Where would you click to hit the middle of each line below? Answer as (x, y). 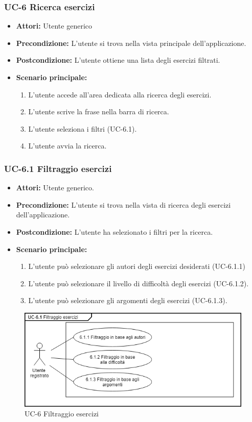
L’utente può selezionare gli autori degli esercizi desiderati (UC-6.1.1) (137, 266)
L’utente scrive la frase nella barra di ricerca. (99, 111)
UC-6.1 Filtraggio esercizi (58, 168)
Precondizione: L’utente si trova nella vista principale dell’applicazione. (131, 43)
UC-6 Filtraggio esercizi (62, 414)
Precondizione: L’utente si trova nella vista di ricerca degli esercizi (123, 204)
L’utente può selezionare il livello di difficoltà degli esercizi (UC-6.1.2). (139, 283)
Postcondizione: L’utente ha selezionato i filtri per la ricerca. (114, 231)
